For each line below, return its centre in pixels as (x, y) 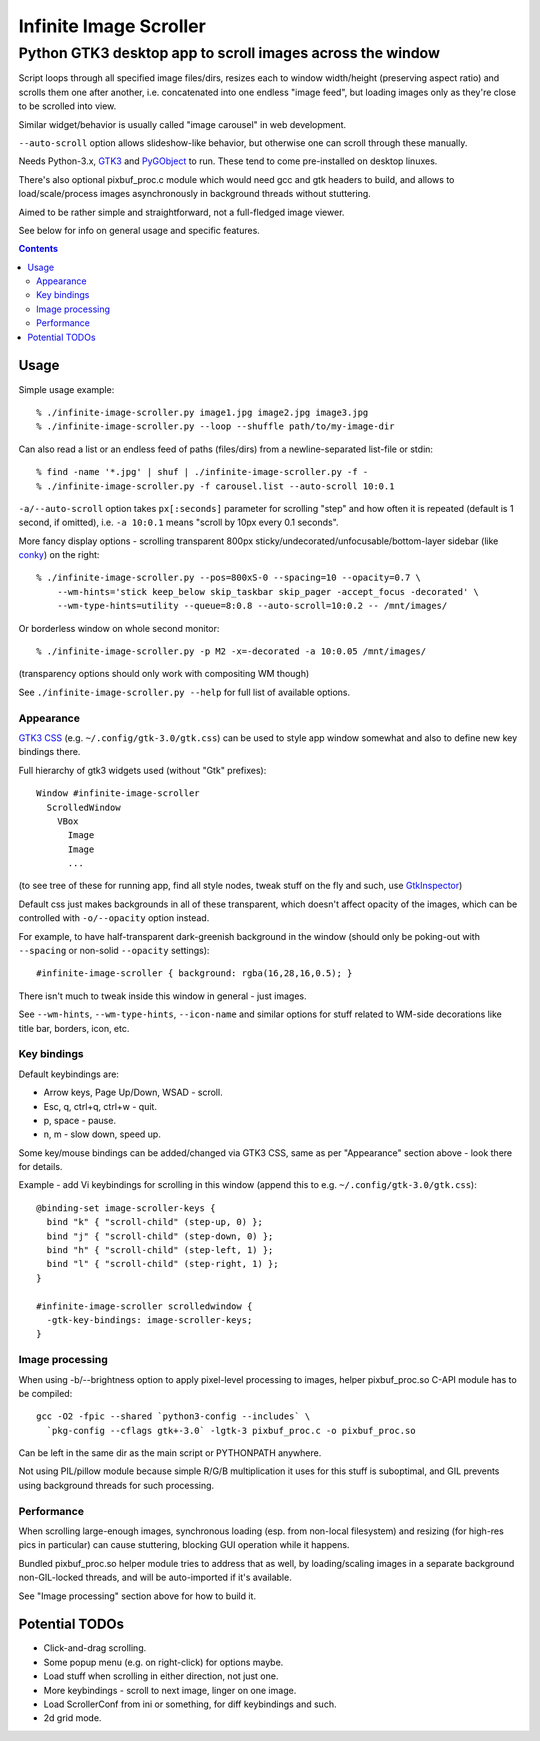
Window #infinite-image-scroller (118, 793)
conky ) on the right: (59, 555)
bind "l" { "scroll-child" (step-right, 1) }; (162, 1264)
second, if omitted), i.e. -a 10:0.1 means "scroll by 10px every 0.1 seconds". (178, 522)
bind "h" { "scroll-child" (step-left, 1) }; (160, 1250)
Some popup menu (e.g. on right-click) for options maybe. (163, 1662)
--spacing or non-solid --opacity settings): (114, 951)
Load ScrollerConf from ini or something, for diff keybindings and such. (190, 1704)
